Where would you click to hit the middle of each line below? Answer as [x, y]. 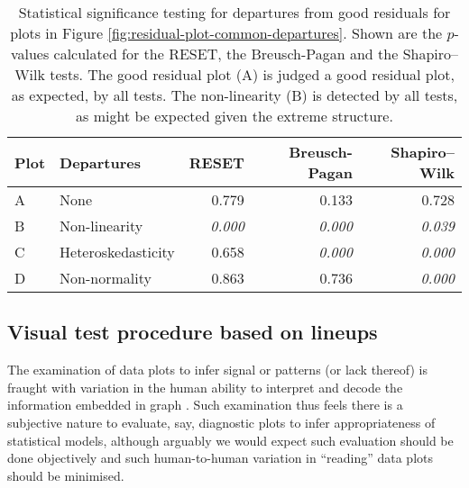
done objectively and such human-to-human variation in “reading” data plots [220, 458]
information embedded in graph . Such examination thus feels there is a [205, 405]
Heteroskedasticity [117, 252]
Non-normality [106, 278]
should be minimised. [66, 475]
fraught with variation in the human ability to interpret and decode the [205, 387]
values [30, 54]
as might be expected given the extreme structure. [234, 116]
